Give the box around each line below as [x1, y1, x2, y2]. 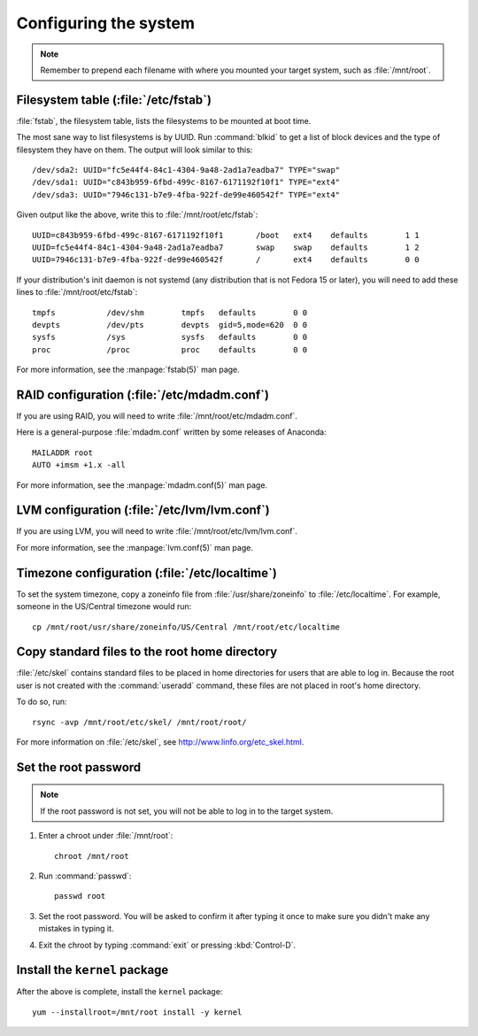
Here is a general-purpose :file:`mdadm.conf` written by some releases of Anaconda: [16, 427, 327, 437]
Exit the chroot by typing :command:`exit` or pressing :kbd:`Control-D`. [38, 939, 297, 950]
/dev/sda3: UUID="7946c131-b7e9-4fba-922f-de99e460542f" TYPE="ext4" [32, 189, 341, 199]
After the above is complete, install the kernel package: [16, 986, 223, 997]
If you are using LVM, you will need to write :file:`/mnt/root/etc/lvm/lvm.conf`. [16, 526, 298, 537]
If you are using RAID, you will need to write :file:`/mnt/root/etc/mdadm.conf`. [16, 411, 298, 421]
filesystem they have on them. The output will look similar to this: [16, 144, 253, 155]
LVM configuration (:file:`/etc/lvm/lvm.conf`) [16, 503, 270, 518]
